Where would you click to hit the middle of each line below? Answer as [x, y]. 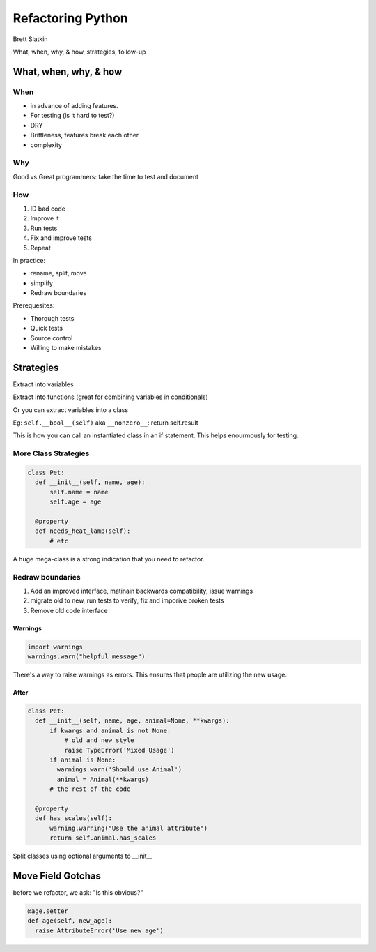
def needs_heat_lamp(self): [83, 531]
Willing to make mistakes [66, 348]
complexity [46, 145]
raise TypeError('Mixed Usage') [119, 750]
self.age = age [76, 502]
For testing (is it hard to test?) [72, 116]
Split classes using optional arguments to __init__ [83, 856]
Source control [52, 338]
